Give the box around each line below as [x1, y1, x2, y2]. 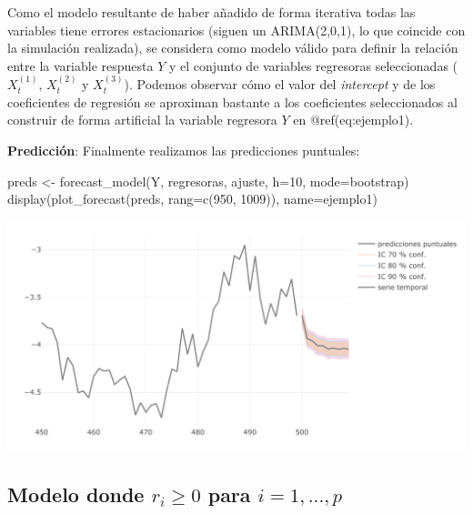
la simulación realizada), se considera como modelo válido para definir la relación [7, 38, 458, 57]
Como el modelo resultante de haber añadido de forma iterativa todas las [7, 3, 416, 21]
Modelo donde [7, 479, 145, 508]
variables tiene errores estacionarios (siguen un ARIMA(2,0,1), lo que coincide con [7, 20, 466, 39]
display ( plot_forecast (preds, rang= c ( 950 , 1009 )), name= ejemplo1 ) [7, 189, 377, 208]
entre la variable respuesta [7, 55, 154, 75]
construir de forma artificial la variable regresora [7, 110, 277, 129]
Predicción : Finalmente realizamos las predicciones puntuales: [7, 140, 360, 159]
